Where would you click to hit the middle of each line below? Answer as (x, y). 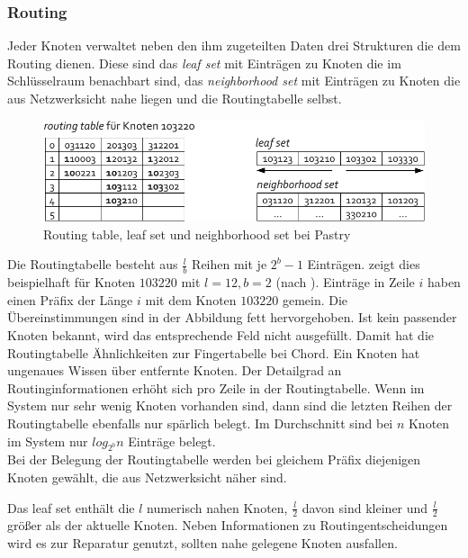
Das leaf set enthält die (71, 507)
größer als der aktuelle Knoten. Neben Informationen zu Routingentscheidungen (228, 525)
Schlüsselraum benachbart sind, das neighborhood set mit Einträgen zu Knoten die (234, 81)
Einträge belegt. (172, 441)
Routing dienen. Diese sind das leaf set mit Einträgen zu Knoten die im (204, 63)
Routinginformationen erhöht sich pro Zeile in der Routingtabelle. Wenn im (216, 387)
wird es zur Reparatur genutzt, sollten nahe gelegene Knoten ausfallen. (202, 543)
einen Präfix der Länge (70, 299)
